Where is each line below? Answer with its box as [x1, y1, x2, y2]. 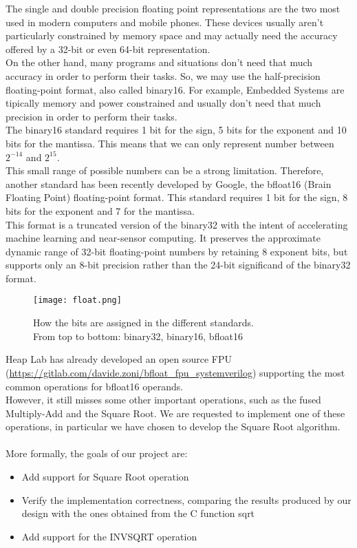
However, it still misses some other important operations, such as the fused [6, 392, 321, 407]
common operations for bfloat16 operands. [6, 379, 184, 393]
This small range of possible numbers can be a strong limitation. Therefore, [6, 163, 324, 178]
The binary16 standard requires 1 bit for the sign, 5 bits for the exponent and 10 [6, 123, 347, 137]
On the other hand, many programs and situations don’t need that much [6, 55, 313, 70]
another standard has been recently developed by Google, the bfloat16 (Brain [6, 176, 332, 191]
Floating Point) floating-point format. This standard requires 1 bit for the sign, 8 [6, 190, 348, 204]
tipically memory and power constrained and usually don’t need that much [6, 96, 321, 110]
